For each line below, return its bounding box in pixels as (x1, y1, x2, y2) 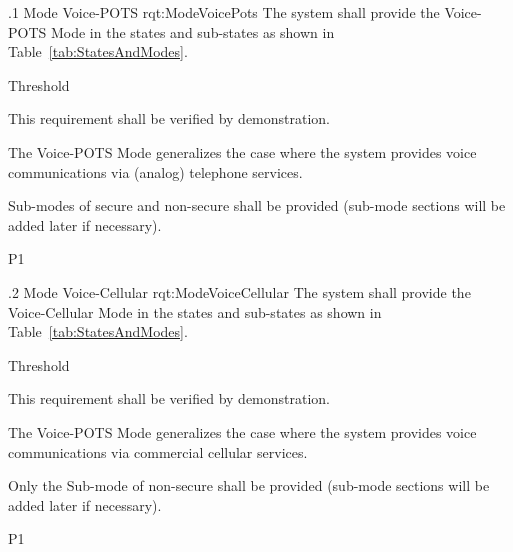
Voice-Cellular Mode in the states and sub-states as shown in (8, 301, 382, 322)
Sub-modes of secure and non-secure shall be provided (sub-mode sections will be (8, 195, 506, 216)
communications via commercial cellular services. (8, 441, 308, 462)
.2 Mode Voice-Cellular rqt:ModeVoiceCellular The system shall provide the (8, 281, 471, 302)
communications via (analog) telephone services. (8, 161, 303, 182)
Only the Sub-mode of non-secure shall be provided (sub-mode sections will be (8, 475, 490, 496)
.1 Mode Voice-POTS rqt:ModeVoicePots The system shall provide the (8, 2, 440, 22)
